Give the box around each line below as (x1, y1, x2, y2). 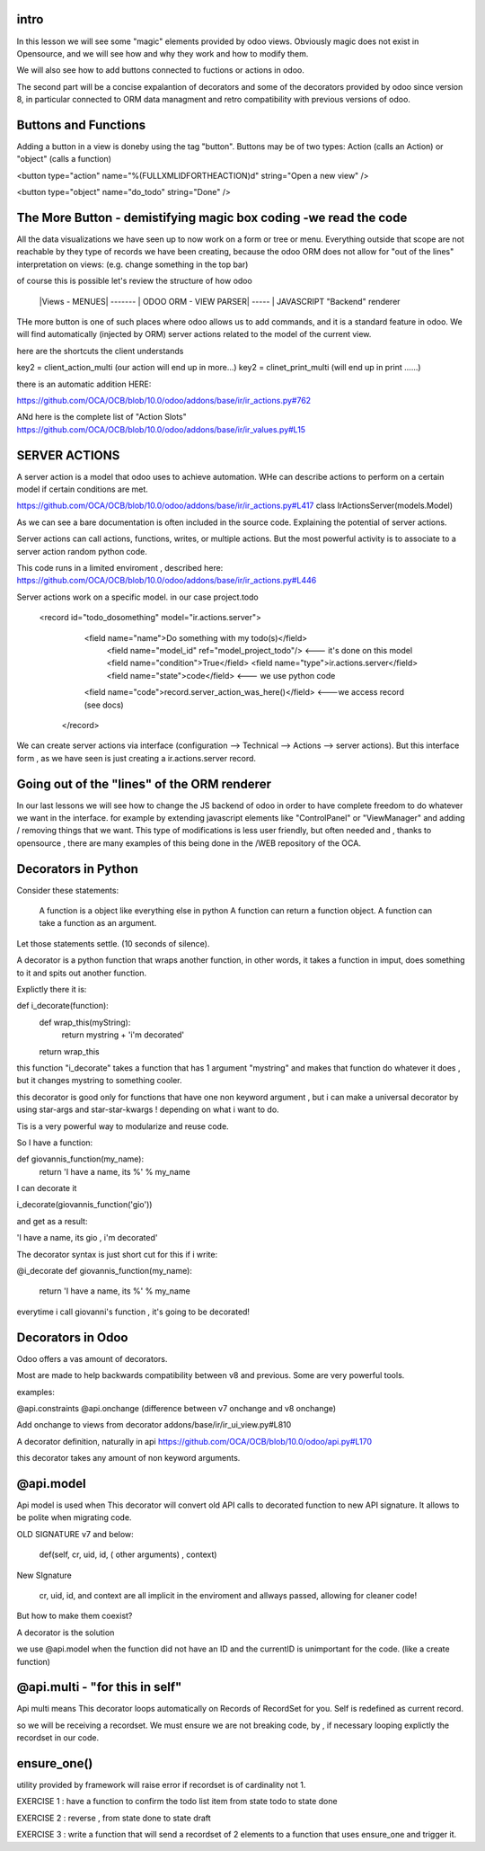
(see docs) (84, 699, 125, 710)
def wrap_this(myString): (39, 1017, 131, 1028)
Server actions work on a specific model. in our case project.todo (16, 592, 260, 602)
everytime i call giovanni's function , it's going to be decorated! (16, 1306, 251, 1317)
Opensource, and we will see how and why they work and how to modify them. (16, 48, 309, 58)
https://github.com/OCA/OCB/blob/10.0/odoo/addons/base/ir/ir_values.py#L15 (16, 423, 305, 435)
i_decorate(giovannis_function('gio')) (16, 1199, 153, 1210)
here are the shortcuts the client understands (16, 345, 184, 356)
